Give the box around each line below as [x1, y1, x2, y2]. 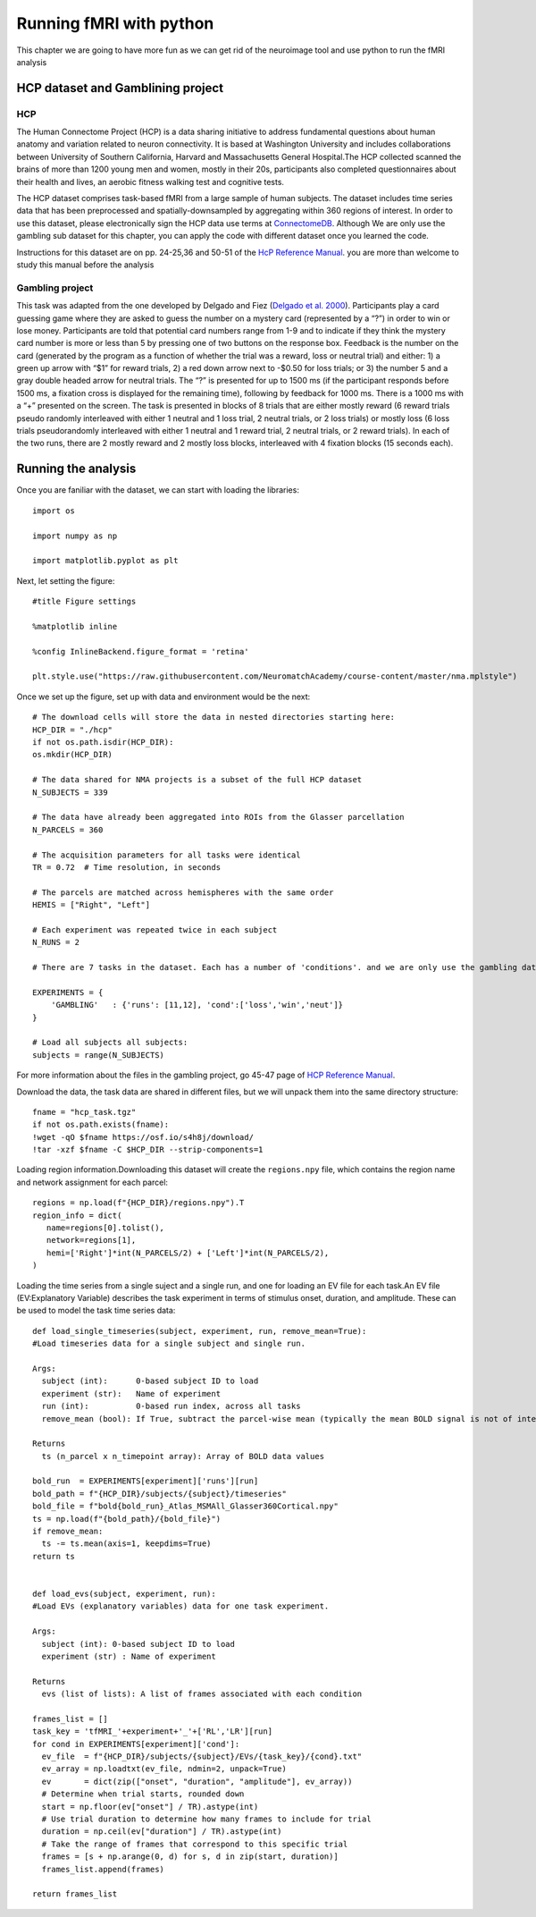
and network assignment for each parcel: [16, 1177, 169, 1187]
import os [32, 505, 75, 516]
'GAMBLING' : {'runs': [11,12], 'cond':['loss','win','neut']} [50, 1000, 344, 1010]
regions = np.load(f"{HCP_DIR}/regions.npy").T [32, 1198, 245, 1208]
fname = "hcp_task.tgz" [32, 1107, 137, 1117]
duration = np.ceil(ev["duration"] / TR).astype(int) [41, 1827, 282, 1837]
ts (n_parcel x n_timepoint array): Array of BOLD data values [41, 1451, 325, 1461]
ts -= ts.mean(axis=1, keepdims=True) [41, 1539, 212, 1549]
